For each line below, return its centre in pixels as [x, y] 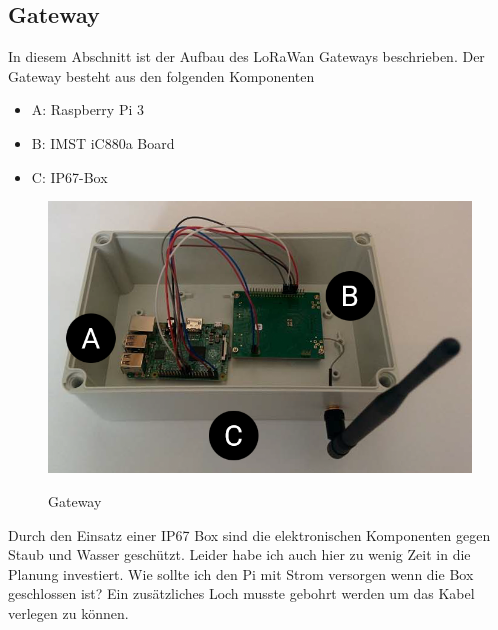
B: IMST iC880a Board [103, 142]
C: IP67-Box [69, 176]
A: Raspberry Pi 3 [87, 109]
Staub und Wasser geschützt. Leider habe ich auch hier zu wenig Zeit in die [239, 554]
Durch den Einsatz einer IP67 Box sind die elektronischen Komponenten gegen [249, 534]
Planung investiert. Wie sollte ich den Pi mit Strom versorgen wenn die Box [241, 573]
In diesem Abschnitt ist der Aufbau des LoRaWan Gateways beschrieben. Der [246, 56]
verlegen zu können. [68, 612]
